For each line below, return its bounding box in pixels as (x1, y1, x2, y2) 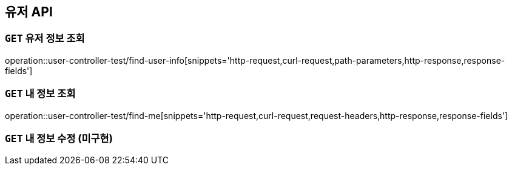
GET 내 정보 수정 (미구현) (5, 132, 113, 144)
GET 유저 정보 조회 (5, 32, 85, 45)
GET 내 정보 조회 (5, 87, 76, 100)
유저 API (5, 4, 53, 19)
